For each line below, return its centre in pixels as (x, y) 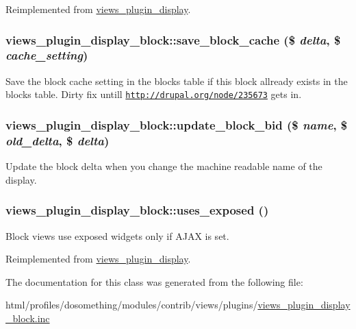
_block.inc (28, 318)
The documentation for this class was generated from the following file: (154, 281)
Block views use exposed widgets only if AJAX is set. (117, 235)
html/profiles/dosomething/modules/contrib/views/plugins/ (132, 305)
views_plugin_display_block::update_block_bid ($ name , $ (177, 124)
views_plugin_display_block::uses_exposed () (137, 210)
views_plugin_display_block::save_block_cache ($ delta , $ (173, 39)
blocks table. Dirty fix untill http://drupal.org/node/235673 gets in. (154, 94)
